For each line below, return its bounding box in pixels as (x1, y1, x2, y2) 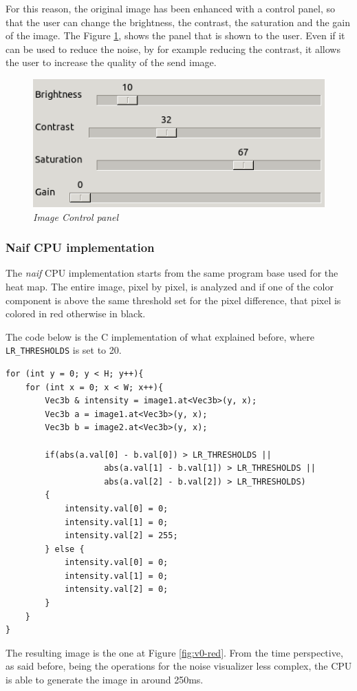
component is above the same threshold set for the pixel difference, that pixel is (6, 293, 341, 307)
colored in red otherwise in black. (6, 306, 146, 321)
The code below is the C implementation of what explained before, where (6, 329, 314, 343)
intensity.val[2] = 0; (64, 584, 169, 595)
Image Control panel (33, 209, 119, 224)
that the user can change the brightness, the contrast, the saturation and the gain (6, 14, 351, 29)
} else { (45, 544, 85, 554)
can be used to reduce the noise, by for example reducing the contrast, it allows (6, 41, 340, 56)
